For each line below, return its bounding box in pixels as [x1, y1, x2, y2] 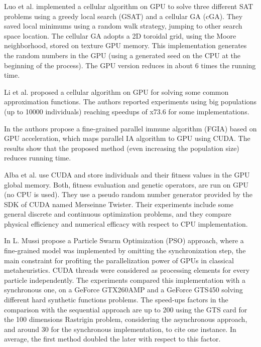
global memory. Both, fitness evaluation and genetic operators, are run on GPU [4, 179, 249, 190]
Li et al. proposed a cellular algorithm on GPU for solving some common [4, 86, 229, 97]
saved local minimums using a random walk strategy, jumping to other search [4, 21, 242, 31]
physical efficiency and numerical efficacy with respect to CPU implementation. [4, 218, 248, 229]
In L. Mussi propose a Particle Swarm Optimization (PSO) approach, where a [4, 235, 244, 246]
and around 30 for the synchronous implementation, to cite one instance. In [4, 323, 236, 334]
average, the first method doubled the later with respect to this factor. [4, 333, 221, 344]
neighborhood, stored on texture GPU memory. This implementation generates [4, 40, 247, 51]
